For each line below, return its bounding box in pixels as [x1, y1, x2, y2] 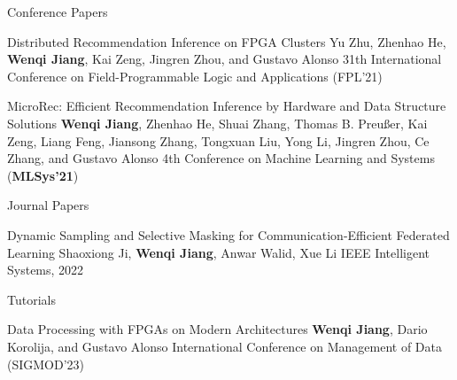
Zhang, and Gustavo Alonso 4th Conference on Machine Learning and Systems [7, 149, 435, 167]
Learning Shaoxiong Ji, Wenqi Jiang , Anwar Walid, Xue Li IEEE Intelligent [7, 243, 430, 261]
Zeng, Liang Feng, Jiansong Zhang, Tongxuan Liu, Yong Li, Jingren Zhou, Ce [7, 131, 430, 150]
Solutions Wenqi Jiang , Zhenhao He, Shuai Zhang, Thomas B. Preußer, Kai [7, 113, 428, 132]
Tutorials [7, 290, 56, 308]
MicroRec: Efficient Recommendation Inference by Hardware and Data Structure [7, 97, 446, 115]
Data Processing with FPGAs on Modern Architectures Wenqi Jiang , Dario [7, 320, 428, 338]
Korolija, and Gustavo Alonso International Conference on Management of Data [7, 337, 442, 355]
